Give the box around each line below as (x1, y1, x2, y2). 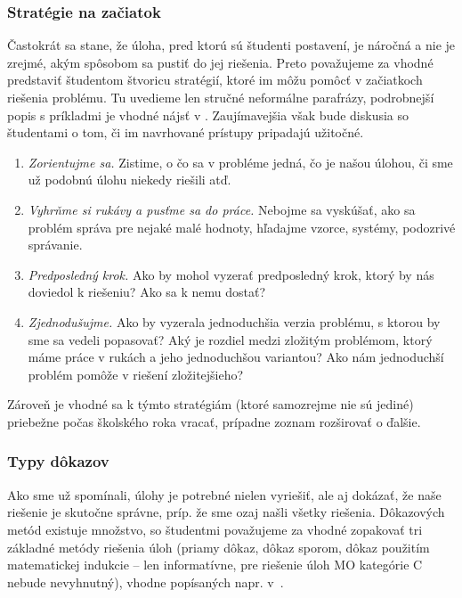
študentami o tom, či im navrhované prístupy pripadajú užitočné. (7, 123, 364, 142)
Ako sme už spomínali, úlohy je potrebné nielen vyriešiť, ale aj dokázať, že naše (7, 485, 442, 504)
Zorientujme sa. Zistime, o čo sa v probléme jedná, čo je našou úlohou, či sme (28, 152, 453, 171)
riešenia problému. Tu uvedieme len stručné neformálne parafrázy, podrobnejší (7, 88, 434, 106)
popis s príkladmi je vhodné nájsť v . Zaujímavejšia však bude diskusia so (7, 105, 409, 124)
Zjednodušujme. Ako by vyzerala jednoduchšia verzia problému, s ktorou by (28, 312, 441, 331)
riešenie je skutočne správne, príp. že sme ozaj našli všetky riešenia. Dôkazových (7, 503, 445, 521)
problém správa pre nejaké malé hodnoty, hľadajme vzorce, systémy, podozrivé (28, 217, 456, 236)
